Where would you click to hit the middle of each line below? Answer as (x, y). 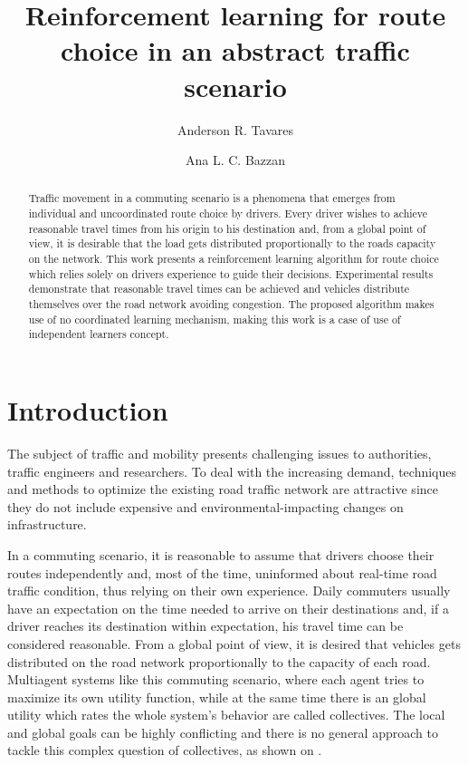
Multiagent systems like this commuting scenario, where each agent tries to (216, 679)
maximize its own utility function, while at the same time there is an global (217, 697)
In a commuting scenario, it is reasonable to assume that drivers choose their (221, 554)
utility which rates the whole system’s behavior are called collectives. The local (226, 715)
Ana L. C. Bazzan (235, 160)
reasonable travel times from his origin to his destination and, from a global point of (227, 228)
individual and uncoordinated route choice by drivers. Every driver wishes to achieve (228, 213)
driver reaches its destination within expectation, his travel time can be (205, 626)
